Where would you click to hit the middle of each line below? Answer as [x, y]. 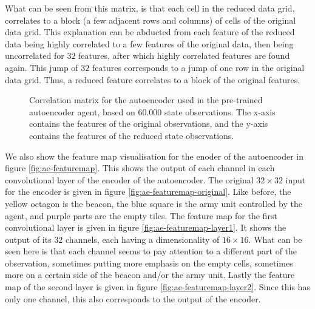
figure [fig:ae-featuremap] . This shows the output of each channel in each [140, 168]
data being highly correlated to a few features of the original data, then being [149, 43]
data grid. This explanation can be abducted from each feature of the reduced [150, 32]
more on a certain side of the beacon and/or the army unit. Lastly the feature [150, 275]
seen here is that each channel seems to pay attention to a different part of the [151, 251]
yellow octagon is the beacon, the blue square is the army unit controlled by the [154, 203]
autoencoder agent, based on [82, 111]
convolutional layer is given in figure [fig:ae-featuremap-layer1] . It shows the [146, 227]
